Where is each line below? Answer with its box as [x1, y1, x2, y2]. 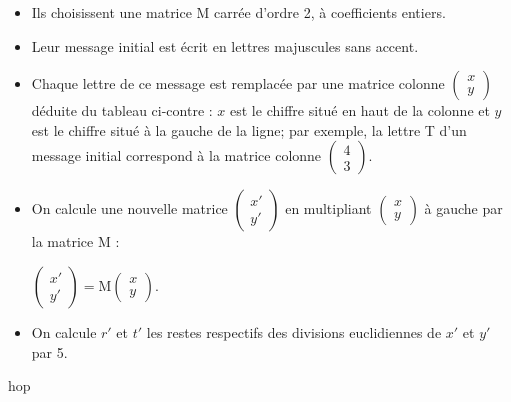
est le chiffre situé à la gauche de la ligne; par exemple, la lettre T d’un [31, 119, 467, 140]
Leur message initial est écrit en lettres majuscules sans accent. [31, 35, 419, 56]
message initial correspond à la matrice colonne [31, 145, 322, 166]
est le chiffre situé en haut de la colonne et [230, 100, 490, 121]
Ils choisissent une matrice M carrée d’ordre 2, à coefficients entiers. [31, 2, 446, 22]
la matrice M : [31, 231, 120, 252]
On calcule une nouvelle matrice [31, 198, 228, 219]
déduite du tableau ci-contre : [31, 100, 213, 121]
